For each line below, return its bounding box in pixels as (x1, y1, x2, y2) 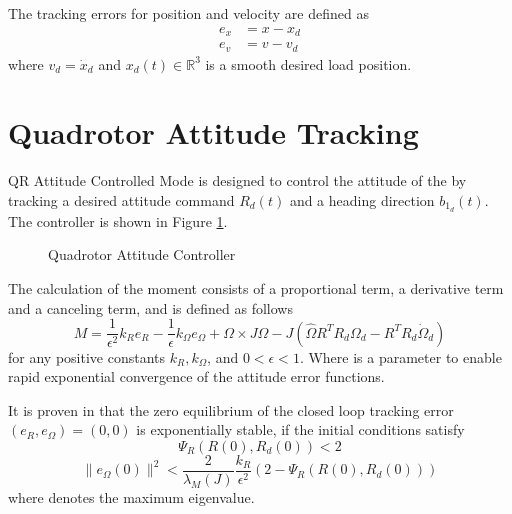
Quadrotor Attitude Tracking (8, 112, 419, 153)
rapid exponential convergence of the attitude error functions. (8, 366, 385, 387)
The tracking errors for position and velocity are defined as (8, 3, 369, 23)
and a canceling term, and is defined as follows (8, 297, 293, 318)
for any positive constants (8, 346, 165, 367)
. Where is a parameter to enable (299, 346, 502, 367)
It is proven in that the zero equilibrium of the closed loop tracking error (8, 399, 454, 420)
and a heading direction (289, 189, 435, 210)
